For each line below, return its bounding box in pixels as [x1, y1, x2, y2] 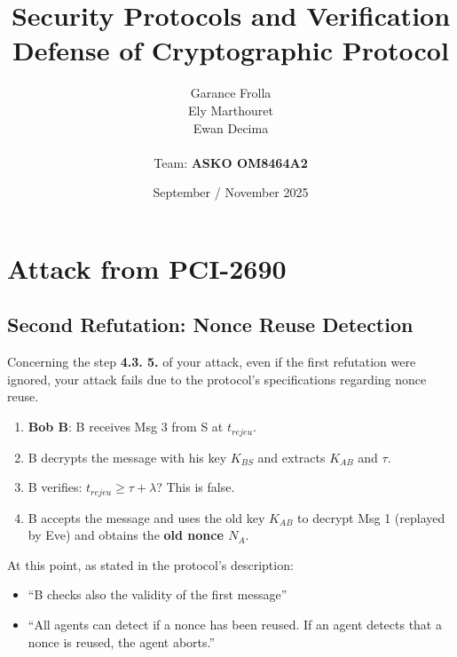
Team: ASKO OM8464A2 [154, 153, 308, 171]
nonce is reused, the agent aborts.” [28, 632, 216, 651]
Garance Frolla [190, 83, 272, 102]
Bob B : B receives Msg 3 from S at [28, 417, 224, 436]
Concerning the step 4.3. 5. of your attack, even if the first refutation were [7, 352, 416, 371]
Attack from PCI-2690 [7, 249, 287, 286]
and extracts [257, 447, 326, 466]
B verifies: [28, 478, 83, 496]
